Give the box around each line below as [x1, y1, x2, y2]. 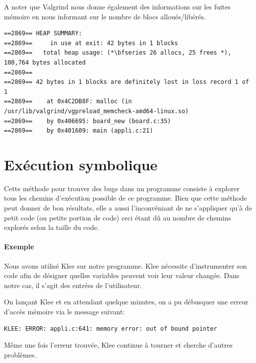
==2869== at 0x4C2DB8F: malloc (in [4, 98, 132, 105]
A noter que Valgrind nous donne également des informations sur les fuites [4, 1, 231, 11]
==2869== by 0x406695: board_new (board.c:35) [4, 117, 171, 125]
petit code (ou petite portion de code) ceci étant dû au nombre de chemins [4, 212, 231, 222]
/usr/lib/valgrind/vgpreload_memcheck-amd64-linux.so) [4, 107, 189, 115]
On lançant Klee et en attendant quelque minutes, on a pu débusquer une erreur [4, 296, 249, 307]
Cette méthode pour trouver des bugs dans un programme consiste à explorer [4, 183, 240, 193]
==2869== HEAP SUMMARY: [4, 30, 82, 37]
